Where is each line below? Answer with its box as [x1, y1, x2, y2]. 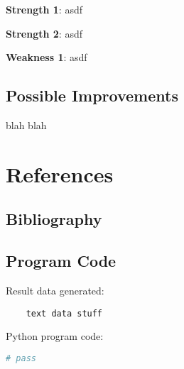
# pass [6, 353, 36, 363]
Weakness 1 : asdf [6, 50, 87, 65]
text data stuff [26, 308, 103, 319]
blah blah [6, 117, 47, 132]
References [6, 159, 114, 188]
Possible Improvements [6, 84, 178, 106]
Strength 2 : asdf [6, 26, 82, 40]
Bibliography [6, 208, 102, 230]
